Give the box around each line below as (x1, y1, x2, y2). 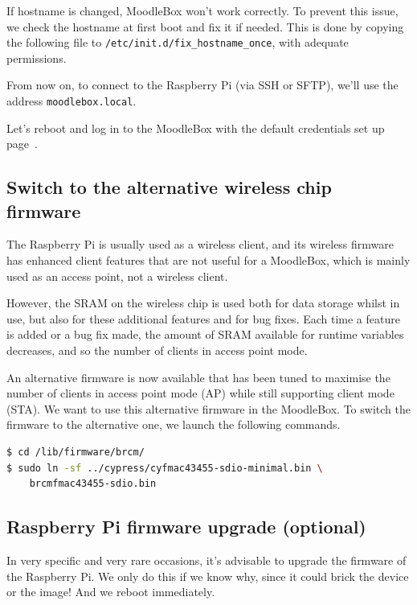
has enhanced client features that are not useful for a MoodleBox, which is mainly (6, 252, 411, 269)
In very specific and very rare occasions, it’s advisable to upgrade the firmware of (6, 551, 407, 568)
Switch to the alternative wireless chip (6, 175, 332, 200)
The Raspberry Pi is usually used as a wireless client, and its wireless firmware (6, 236, 395, 253)
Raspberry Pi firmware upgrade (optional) (6, 514, 366, 539)
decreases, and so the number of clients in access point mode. (6, 342, 308, 359)
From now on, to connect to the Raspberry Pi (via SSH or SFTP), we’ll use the (6, 76, 399, 93)
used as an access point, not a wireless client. (6, 267, 228, 284)
